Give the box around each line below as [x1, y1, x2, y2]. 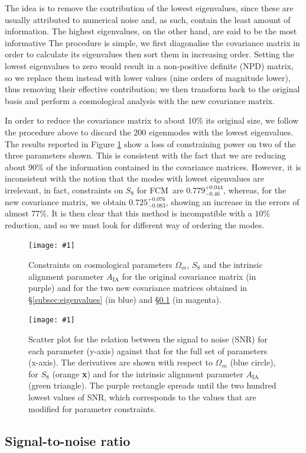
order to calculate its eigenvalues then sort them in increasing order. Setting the [5, 48, 294, 60]
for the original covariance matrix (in [122, 270, 256, 282]
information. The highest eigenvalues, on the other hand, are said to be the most [5, 25, 297, 37]
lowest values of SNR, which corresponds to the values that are [28, 390, 256, 403]
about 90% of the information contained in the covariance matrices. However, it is [5, 160, 301, 173]
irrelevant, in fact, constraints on [5, 183, 123, 196]
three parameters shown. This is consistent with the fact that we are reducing [5, 149, 286, 161]
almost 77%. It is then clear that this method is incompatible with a [5, 207, 252, 219]
